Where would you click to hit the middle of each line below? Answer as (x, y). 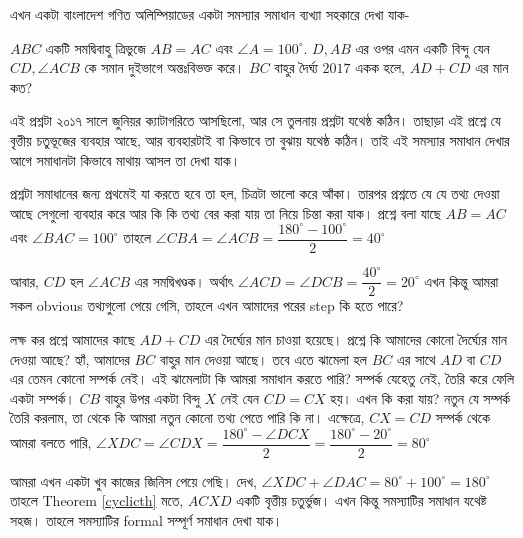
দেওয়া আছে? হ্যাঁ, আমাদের (70, 358)
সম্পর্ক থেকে (462, 417)
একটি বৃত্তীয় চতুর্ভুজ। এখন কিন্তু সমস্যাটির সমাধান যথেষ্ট (361, 500)
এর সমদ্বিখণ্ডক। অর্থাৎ (184, 280)
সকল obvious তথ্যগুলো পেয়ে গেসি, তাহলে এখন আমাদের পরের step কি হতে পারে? (207, 305)
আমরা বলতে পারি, (51, 442)
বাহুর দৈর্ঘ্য (296, 67)
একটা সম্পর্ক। (42, 397)
